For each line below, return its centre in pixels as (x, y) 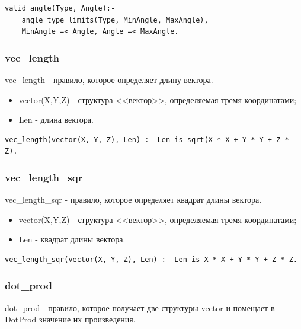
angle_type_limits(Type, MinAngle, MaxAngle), (115, 20)
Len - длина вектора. (56, 119)
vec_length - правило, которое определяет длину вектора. (109, 79)
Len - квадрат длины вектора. (72, 239)
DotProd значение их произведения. (70, 319)
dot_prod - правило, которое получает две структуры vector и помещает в (140, 307)
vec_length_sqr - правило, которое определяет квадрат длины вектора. (133, 199)
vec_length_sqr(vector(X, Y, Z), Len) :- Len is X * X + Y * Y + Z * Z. (151, 259)
